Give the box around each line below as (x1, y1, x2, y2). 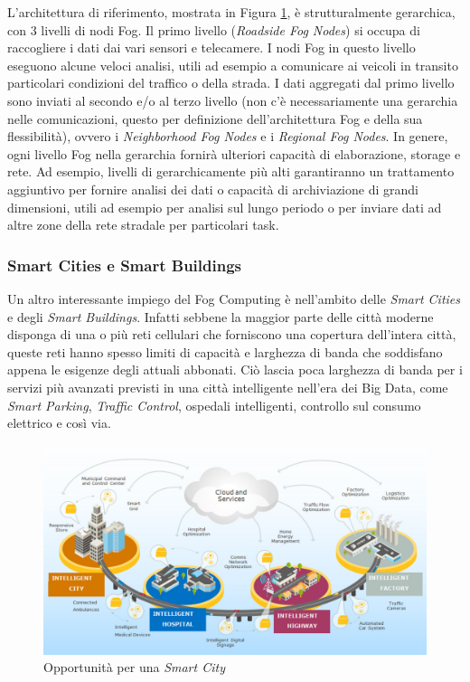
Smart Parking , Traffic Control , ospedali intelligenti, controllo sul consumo (7, 395, 421, 414)
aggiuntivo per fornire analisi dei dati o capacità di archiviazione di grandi (7, 179, 418, 198)
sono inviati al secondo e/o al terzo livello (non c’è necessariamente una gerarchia (7, 90, 458, 109)
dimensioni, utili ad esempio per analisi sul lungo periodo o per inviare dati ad (7, 197, 442, 216)
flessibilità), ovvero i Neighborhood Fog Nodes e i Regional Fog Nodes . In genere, (7, 127, 448, 146)
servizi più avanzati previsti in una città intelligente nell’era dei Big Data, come (7, 377, 448, 396)
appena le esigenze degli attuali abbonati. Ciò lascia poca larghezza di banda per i (7, 360, 463, 379)
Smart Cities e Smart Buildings (7, 253, 241, 276)
